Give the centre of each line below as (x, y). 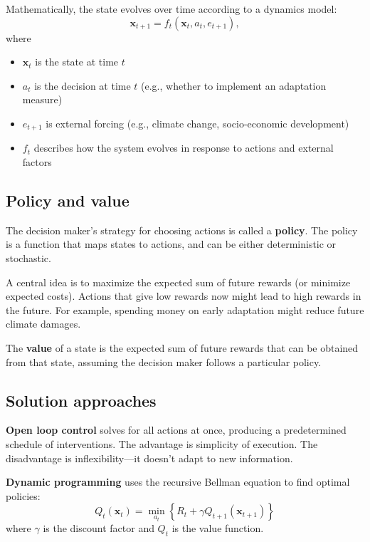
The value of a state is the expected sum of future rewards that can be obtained (182, 347)
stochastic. (28, 258)
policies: (23, 495)
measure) (42, 99)
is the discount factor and (99, 528)
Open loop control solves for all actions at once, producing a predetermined (176, 430)
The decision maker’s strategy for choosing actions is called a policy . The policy (182, 230)
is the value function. (218, 528)
